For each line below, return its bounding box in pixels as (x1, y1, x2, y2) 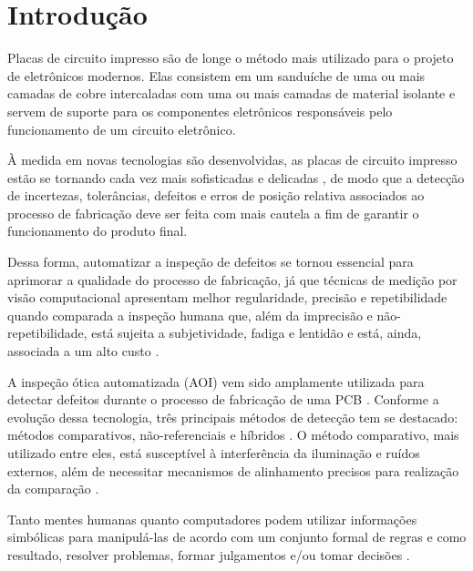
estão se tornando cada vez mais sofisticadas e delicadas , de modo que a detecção (7, 168, 465, 187)
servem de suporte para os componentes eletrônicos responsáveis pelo (7, 101, 393, 120)
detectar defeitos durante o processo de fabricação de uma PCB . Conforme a (7, 390, 439, 409)
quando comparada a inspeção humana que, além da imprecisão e (7, 305, 373, 324)
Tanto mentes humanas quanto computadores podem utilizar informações (7, 509, 417, 528)
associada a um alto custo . (7, 342, 159, 361)
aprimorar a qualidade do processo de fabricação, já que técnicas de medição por (7, 270, 458, 289)
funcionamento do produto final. (7, 221, 188, 240)
